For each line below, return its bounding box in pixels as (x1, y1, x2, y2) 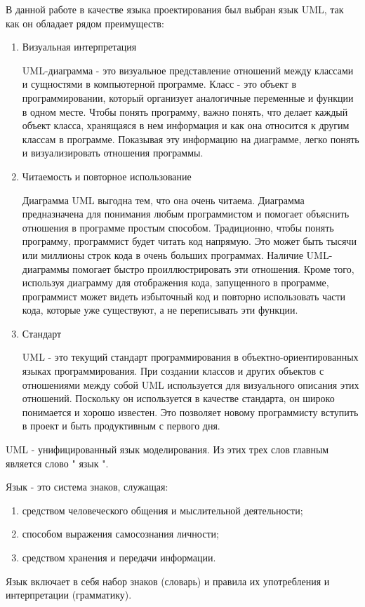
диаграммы (22, 261, 69, 276)
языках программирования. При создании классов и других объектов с (22, 363, 324, 378)
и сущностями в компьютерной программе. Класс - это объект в (22, 76, 297, 91)
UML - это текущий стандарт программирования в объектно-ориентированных (22, 349, 359, 364)
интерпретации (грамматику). (6, 587, 132, 602)
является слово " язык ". (6, 455, 109, 470)
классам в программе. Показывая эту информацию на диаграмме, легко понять (22, 131, 359, 146)
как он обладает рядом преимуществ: (6, 15, 164, 30)
